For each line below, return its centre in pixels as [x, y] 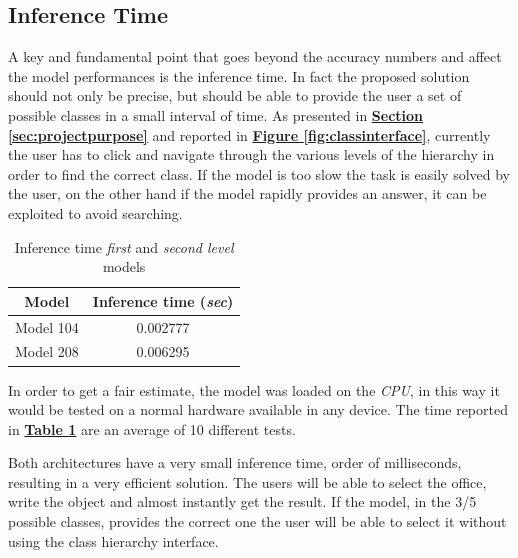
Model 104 [47, 326]
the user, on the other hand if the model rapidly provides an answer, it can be [247, 193]
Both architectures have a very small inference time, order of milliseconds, [235, 462]
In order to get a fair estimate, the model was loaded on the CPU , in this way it [254, 389]
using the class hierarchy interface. [113, 540]
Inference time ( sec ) [163, 300]
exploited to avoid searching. [95, 212]
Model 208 [47, 351]
